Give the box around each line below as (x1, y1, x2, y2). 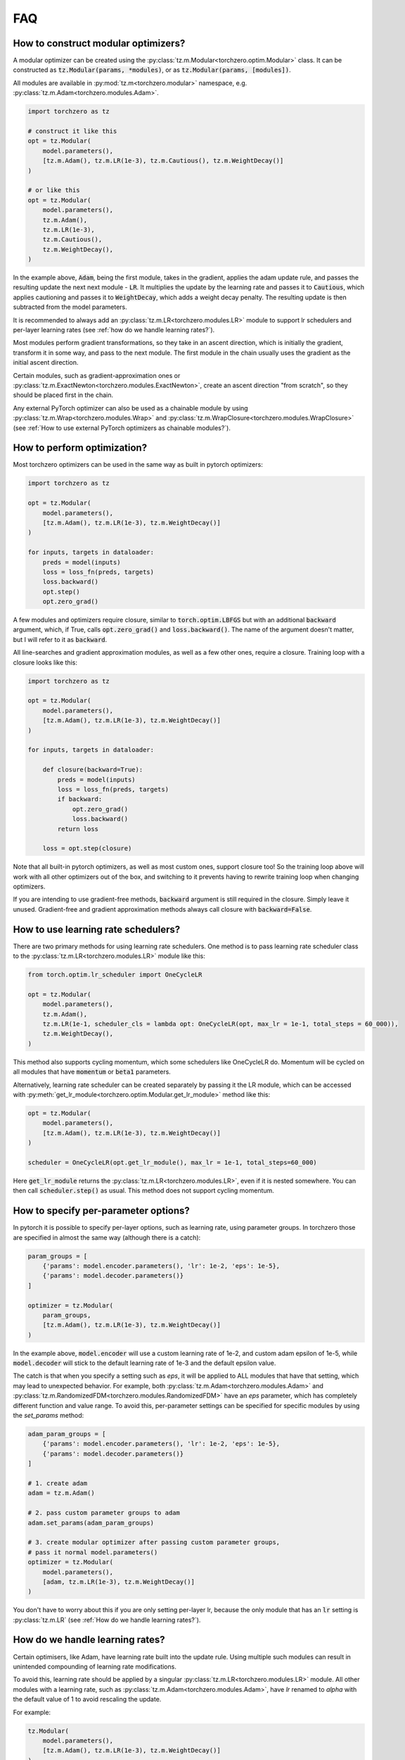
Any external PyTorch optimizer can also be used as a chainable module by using (13, 403, 249, 412)
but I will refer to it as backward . (13, 635, 108, 643)
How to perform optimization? (13, 442, 148, 454)
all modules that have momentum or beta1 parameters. (13, 1067, 172, 1076)
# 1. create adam (27, 1479, 88, 1487)
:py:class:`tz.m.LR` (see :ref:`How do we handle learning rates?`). (13, 1616, 201, 1624)
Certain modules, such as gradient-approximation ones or (13, 371, 181, 379)
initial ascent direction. (13, 358, 79, 367)
